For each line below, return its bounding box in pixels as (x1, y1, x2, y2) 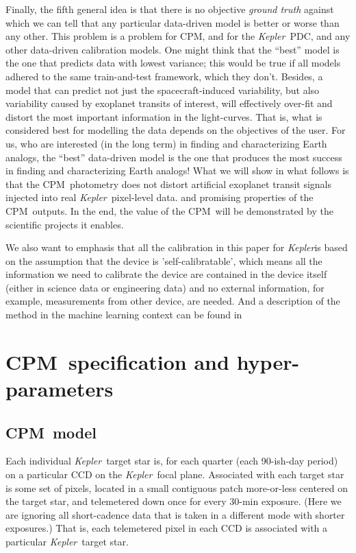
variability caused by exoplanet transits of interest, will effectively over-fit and (5, 96, 333, 110)
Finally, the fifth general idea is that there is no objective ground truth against (5, 2, 334, 16)
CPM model (5, 421, 97, 443)
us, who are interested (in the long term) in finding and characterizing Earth (5, 136, 327, 150)
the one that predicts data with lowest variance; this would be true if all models (5, 56, 341, 70)
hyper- (236, 347, 300, 375)
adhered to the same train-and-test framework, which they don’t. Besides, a (5, 69, 323, 83)
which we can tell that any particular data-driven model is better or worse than (5, 15, 340, 30)
